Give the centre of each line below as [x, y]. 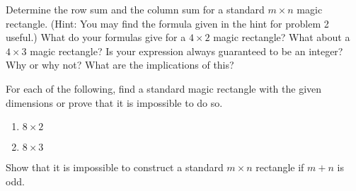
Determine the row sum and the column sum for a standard [135, 9]
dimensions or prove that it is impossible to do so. [114, 102]
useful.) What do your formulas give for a [96, 37]
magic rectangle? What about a [282, 37]
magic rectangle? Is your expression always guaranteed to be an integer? [186, 51]
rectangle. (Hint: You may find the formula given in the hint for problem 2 [167, 23]
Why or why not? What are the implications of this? [120, 65]
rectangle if [280, 167]
